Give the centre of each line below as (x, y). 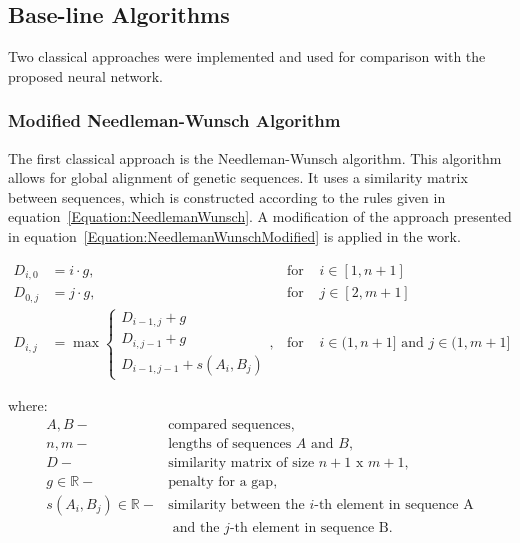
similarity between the (236, 504)
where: (28, 405)
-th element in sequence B (309, 527)
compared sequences (229, 424)
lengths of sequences (230, 443)
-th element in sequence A (394, 504)
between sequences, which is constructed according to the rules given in (227, 196)
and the (196, 527)
